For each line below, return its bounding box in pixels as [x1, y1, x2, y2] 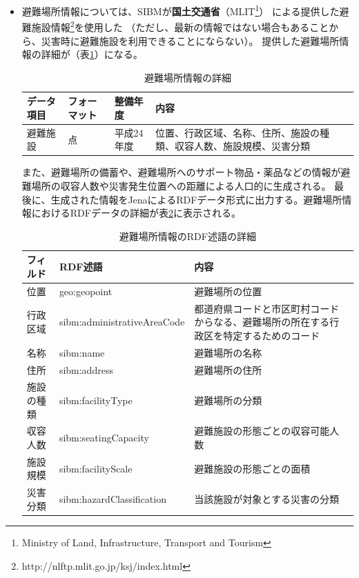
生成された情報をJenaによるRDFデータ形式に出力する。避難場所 [50, 192, 342, 206]
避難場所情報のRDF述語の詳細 [119, 228, 256, 243]
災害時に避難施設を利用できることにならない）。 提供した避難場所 [41, 33, 340, 48]
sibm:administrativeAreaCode [59, 315, 185, 329]
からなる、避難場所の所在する [194, 315, 330, 329]
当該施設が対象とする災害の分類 [194, 492, 339, 506]
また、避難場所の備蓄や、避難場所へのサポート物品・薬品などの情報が [21, 165, 341, 179]
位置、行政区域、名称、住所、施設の [155, 125, 320, 139]
